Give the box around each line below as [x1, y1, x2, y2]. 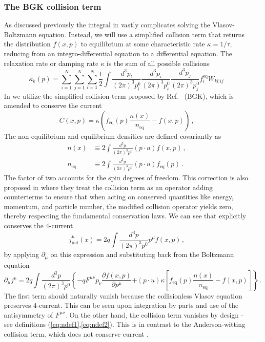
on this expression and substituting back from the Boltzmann [50, 249, 234, 259]
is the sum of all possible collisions [106, 58, 210, 68]
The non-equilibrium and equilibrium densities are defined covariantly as [4, 130, 221, 141]
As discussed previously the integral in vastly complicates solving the [4, 20, 210, 30]
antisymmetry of [4, 309, 53, 320]
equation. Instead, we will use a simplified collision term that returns [39, 29, 245, 39]
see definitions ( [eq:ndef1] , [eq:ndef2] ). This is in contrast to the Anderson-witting [4, 319, 245, 329]
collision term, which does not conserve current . [4, 328, 149, 339]
